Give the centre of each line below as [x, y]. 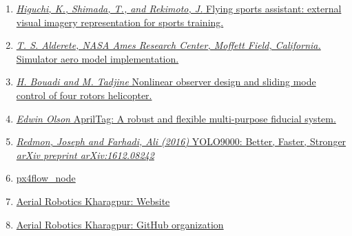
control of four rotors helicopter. [84, 95]
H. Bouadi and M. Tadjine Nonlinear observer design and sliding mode [166, 82]
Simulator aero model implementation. [97, 58]
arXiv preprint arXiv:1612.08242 [85, 154]
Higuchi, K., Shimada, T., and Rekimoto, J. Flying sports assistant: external [179, 8]
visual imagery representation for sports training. [120, 22]
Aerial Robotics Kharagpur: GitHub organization [120, 224]
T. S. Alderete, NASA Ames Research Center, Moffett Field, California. [168, 45]
